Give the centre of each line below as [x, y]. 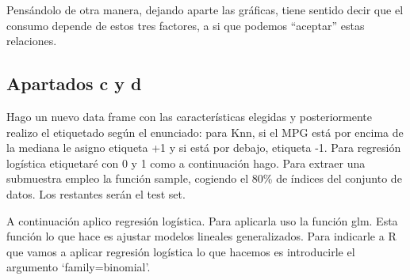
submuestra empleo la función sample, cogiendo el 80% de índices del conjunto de [204, 178]
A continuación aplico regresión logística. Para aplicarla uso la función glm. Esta [202, 220]
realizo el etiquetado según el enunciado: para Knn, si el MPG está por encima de [205, 132]
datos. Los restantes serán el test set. [96, 193]
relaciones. [32, 41]
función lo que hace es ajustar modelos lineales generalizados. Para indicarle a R [201, 236]
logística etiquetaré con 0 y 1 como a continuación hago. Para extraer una [186, 163]
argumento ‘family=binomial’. [79, 267]
